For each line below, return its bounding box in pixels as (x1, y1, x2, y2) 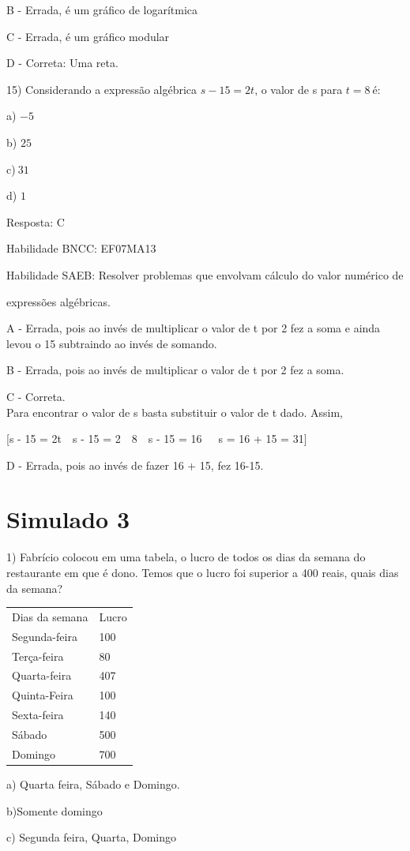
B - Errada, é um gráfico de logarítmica (6, 2, 198, 17)
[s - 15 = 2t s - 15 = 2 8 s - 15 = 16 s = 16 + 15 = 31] (6, 430, 307, 447)
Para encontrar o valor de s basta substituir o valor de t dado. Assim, (6, 403, 343, 420)
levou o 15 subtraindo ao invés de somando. (6, 335, 217, 351)
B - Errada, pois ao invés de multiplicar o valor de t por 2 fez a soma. (6, 362, 344, 378)
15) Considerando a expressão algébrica (6, 81, 197, 97)
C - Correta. (6, 388, 66, 404)
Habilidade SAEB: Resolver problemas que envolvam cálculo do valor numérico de (6, 266, 404, 283)
